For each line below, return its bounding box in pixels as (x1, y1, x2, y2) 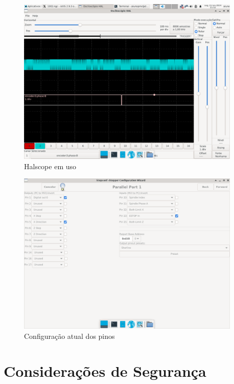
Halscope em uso (24, 160, 77, 171)
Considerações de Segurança (4, 360, 206, 381)
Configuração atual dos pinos (24, 330, 115, 341)
